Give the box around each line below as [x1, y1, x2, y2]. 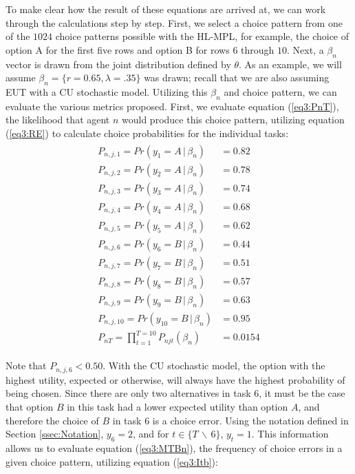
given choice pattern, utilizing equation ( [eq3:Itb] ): [6, 454, 218, 468]
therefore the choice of [6, 413, 99, 427]
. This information [251, 426, 329, 441]
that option [6, 400, 54, 414]
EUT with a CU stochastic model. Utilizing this [6, 84, 208, 99]
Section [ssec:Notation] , [6, 426, 104, 441]
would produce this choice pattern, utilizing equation [122, 112, 345, 127]
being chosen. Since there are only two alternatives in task [6, 386, 251, 400]
